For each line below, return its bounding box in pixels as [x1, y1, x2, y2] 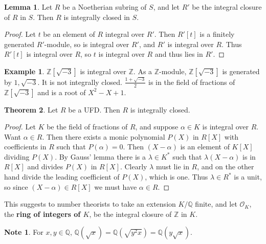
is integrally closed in [63, 11, 130, 22]
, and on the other [197, 161, 254, 172]
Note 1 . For [4, 227, 43, 237]
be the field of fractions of [47, 121, 128, 132]
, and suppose [135, 121, 179, 132]
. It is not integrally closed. [37, 76, 122, 87]
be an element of [43, 29, 95, 39]
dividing [4, 151, 30, 162]
